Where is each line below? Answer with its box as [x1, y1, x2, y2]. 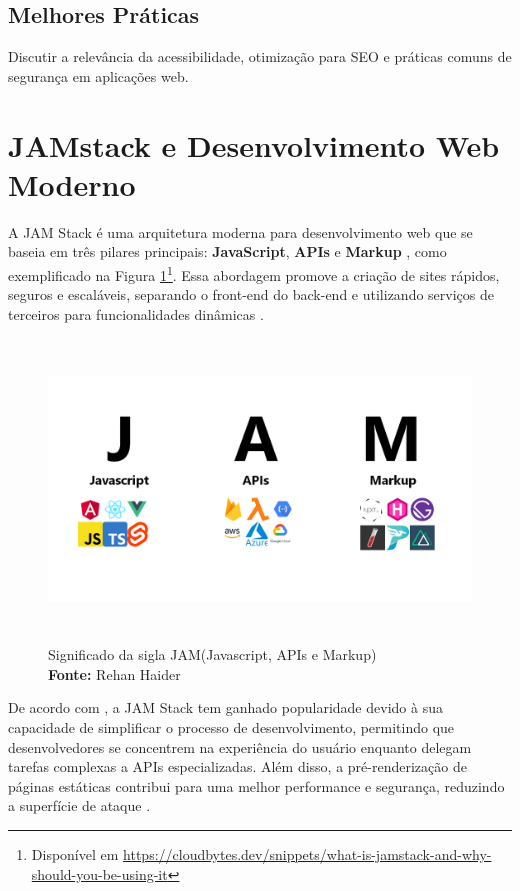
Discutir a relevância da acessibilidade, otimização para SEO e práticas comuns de [8, 46, 512, 67]
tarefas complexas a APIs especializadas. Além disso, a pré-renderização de [8, 756, 467, 777]
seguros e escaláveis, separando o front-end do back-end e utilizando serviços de [8, 284, 494, 305]
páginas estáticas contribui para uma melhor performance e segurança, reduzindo [8, 775, 505, 796]
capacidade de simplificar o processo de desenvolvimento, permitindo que [8, 717, 455, 738]
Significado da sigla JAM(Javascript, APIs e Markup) [48, 644, 377, 665]
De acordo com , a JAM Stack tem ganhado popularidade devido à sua [8, 697, 443, 718]
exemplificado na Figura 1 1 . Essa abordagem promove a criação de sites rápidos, [8, 261, 500, 285]
